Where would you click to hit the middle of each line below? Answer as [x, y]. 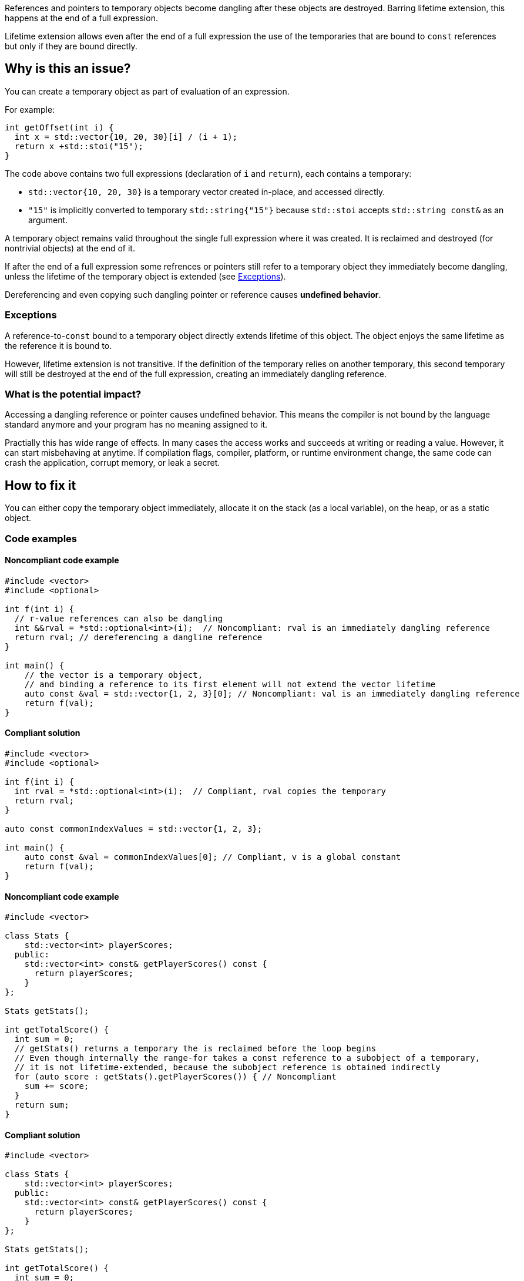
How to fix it [41, 485]
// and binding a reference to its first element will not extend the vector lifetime [230, 684]
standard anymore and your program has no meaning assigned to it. [136, 425]
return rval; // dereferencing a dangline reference [138, 637]
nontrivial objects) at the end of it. [70, 248]
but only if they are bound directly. [71, 46]
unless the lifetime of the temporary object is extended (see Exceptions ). [145, 276]
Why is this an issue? [68, 69]
